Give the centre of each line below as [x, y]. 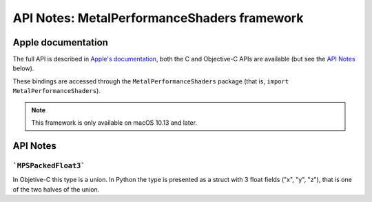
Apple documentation [60, 42]
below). [23, 68]
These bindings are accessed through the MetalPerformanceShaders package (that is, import [151, 81]
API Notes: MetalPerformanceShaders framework [158, 18]
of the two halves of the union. [56, 189]
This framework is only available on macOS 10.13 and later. [114, 123]
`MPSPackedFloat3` [49, 165]
